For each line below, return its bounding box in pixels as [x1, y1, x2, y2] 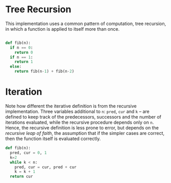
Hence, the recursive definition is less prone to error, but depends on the [5, 125, 159, 131]
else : [10, 64, 22, 70]
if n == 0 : [10, 45, 33, 50]
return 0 [14, 50, 33, 55]
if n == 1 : [10, 55, 33, 60]
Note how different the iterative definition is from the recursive [5, 103, 137, 109]
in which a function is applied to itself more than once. [5, 26, 120, 32]
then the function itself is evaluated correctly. [5, 135, 101, 142]
